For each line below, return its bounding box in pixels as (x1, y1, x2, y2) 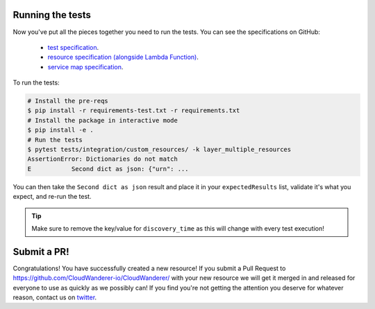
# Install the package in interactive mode (27, 116, 178, 124)
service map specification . (47, 62, 124, 71)
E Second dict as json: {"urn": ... (27, 165, 189, 173)
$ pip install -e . (27, 126, 94, 134)
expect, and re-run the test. (12, 193, 92, 201)
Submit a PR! (12, 246, 69, 258)
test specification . (47, 43, 99, 51)
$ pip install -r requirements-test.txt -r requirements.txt (27, 107, 240, 114)
